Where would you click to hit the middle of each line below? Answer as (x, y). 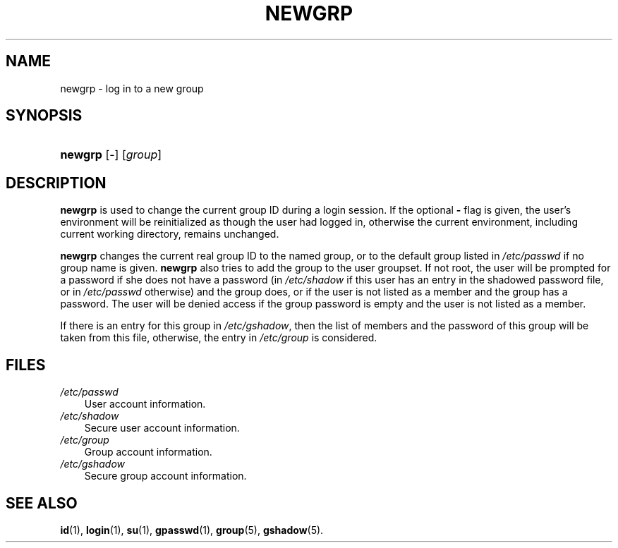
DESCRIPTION (56, 183)
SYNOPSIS (44, 116)
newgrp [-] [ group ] (111, 155)
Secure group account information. (165, 476)
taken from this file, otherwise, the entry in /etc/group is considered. (219, 338)
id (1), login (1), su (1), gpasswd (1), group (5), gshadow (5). (192, 530)
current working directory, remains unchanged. (170, 234)
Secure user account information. (162, 428)
